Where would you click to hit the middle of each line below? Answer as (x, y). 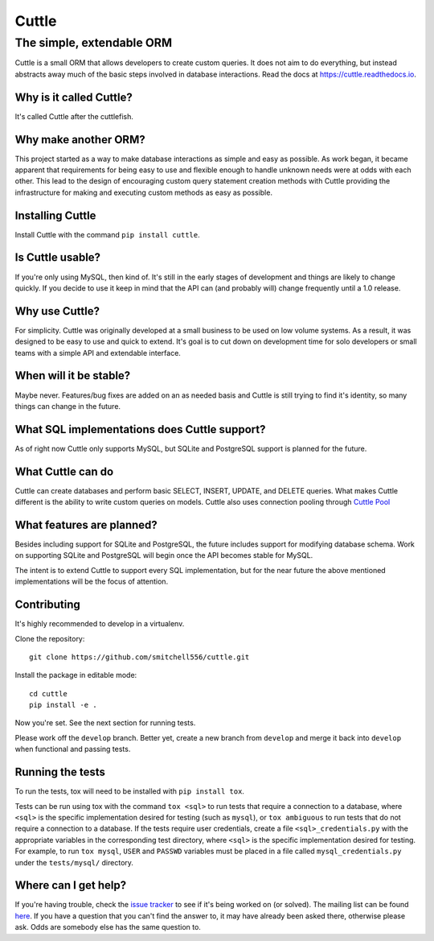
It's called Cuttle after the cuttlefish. (74, 116)
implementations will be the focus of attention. (92, 582)
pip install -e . (63, 705)
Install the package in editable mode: (76, 675)
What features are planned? (86, 524)
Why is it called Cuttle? (74, 97)
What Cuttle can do (64, 471)
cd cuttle (48, 693)
